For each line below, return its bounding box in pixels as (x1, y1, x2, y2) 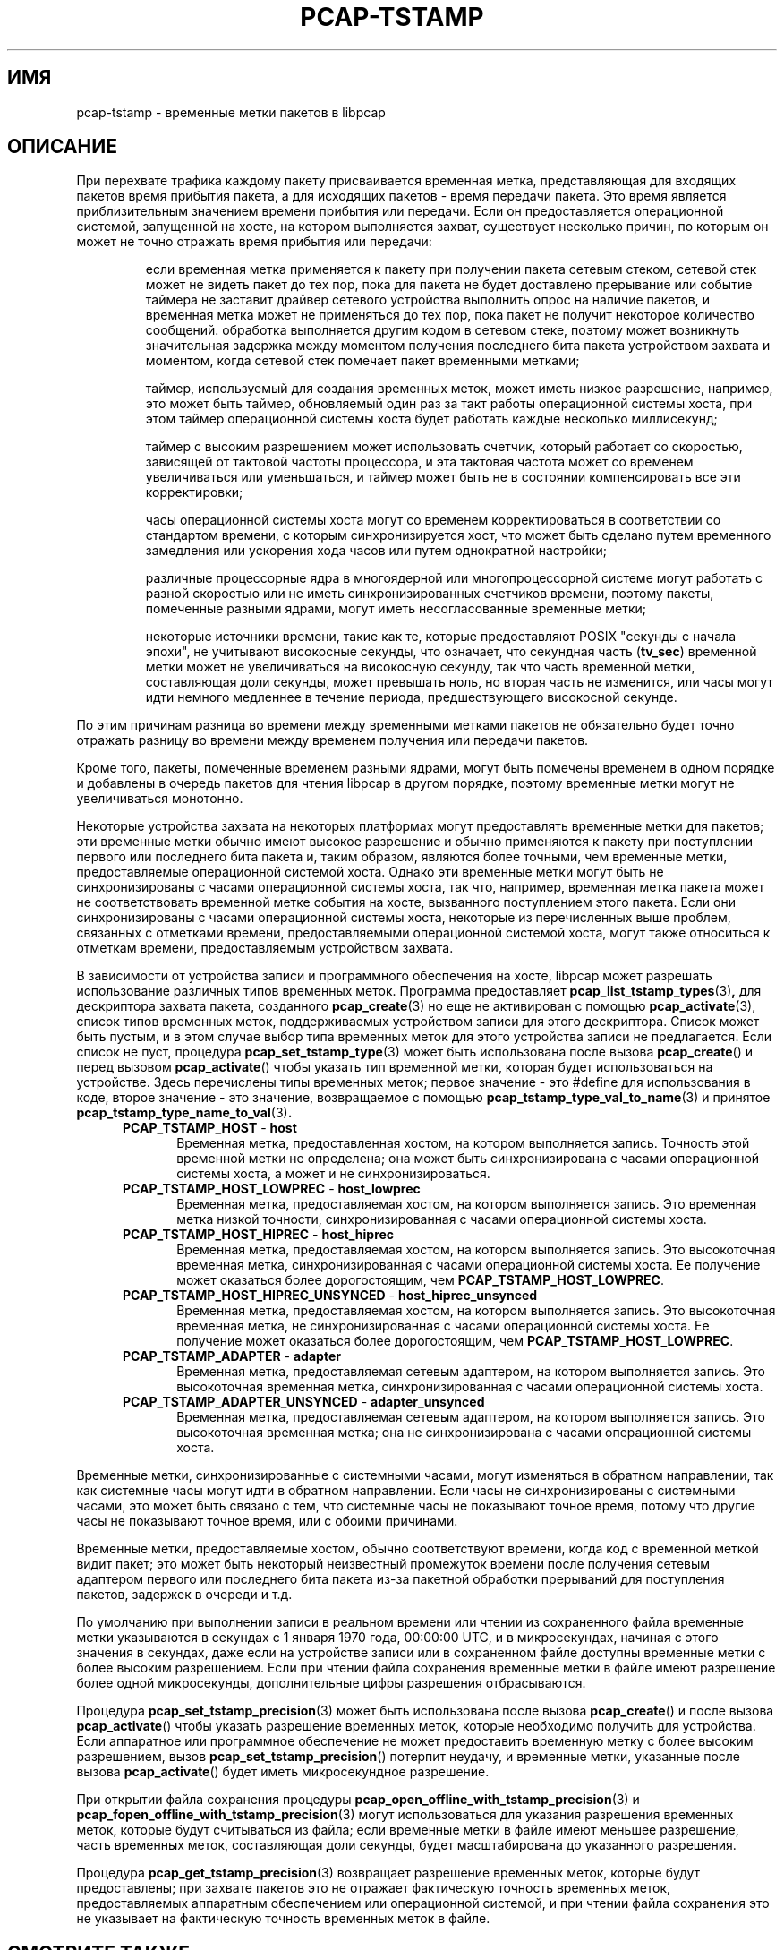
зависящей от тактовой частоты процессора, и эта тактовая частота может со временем (145, 454, 694, 470)
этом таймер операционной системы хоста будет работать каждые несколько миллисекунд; (145, 411, 718, 427)
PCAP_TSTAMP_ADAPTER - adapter (123, 1348, 341, 1364)
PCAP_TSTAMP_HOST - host (123, 1120, 297, 1136)
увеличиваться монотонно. (76, 791, 243, 807)
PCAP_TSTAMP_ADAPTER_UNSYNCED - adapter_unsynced (123, 1394, 485, 1410)
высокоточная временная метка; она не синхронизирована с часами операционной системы (176, 1424, 752, 1441)
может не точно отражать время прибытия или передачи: (76, 234, 432, 250)
